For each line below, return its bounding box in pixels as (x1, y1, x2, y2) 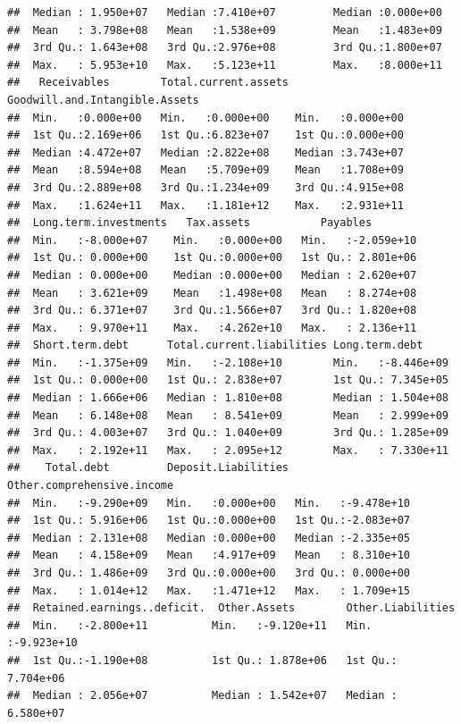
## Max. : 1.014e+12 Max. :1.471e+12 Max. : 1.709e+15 (7, 584, 411, 597)
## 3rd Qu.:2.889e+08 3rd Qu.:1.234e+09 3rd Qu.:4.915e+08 (7, 181, 404, 194)
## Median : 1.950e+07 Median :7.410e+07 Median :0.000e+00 (7, 6, 442, 19)
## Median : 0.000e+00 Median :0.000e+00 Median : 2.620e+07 (7, 268, 417, 282)
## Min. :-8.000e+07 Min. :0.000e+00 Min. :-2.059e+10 (7, 233, 417, 247)
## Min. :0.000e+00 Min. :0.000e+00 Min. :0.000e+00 (7, 111, 404, 124)
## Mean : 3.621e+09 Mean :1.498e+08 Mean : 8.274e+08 (7, 286, 417, 299)
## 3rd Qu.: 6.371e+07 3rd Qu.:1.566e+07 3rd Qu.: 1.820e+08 (7, 304, 417, 317)
